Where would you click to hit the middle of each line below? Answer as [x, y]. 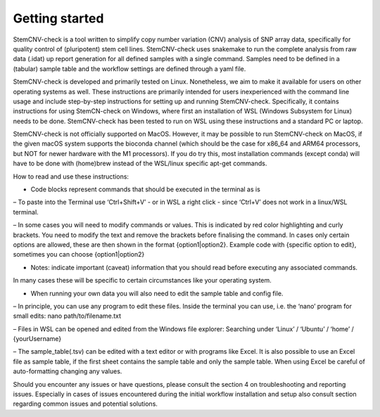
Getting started [58, 18]
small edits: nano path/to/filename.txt [67, 316]
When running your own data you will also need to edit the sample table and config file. [157, 293]
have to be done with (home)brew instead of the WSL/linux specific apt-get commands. [140, 163]
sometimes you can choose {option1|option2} [79, 255]
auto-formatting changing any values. [68, 371]
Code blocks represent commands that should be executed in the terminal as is [145, 189]
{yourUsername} [37, 339]
